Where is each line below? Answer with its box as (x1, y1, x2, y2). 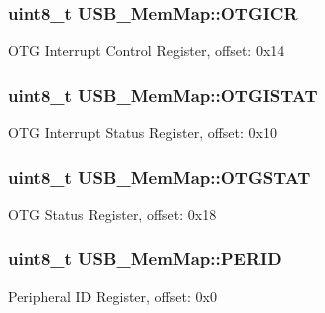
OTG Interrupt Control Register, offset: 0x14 (8, 40, 285, 61)
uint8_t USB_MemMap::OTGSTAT (8, 164, 311, 189)
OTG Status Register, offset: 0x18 (8, 203, 217, 224)
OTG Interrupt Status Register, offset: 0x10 (8, 122, 277, 143)
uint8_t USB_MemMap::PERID (8, 246, 282, 271)
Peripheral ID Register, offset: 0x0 (8, 285, 217, 306)
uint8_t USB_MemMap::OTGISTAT (8, 82, 318, 107)
